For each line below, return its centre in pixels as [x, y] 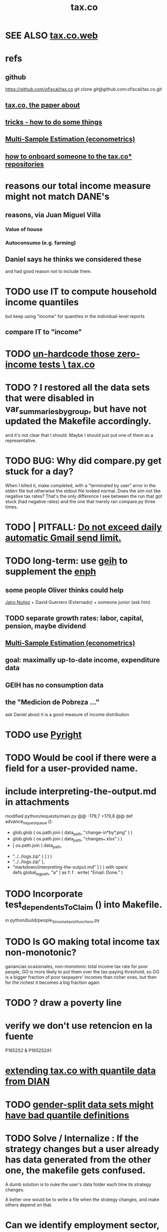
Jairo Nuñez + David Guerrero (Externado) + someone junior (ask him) [78, 602]
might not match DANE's [57, 197]
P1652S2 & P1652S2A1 [28, 1050]
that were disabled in [50, 398]
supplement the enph [51, 571]
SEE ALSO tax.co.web [52, 35]
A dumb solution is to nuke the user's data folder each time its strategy [78, 1184]
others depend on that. [29, 1205]
